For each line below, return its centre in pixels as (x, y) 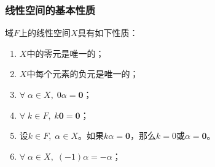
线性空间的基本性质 (50, 9)
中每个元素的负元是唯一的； (83, 74)
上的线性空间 (45, 33)
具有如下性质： (108, 33)
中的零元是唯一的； (65, 53)
